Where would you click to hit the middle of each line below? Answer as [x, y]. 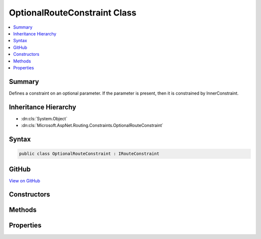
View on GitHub [25, 181]
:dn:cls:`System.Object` [44, 118]
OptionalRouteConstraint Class [73, 13]
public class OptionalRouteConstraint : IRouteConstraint [89, 154]
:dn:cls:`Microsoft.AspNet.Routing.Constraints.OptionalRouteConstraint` [92, 126]
